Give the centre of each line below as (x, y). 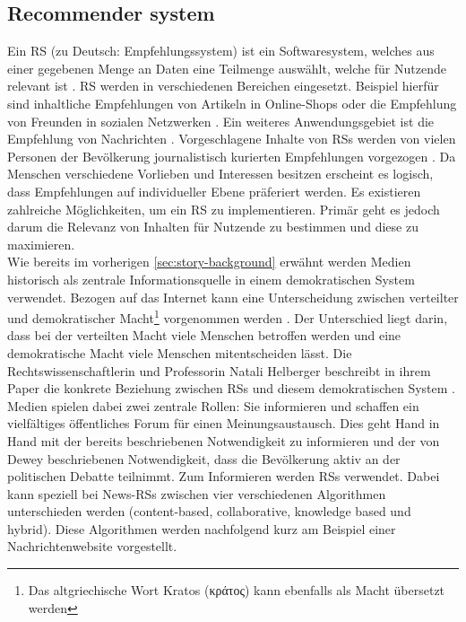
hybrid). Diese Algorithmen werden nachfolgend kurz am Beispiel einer (202, 528)
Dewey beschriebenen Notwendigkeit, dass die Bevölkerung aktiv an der (204, 458)
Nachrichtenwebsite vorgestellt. (92, 546)
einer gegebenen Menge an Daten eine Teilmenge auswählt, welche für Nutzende (227, 68)
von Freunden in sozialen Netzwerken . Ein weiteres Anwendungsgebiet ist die (221, 121)
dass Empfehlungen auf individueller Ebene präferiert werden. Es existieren (214, 191)
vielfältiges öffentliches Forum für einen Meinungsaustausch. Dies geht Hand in (224, 423)
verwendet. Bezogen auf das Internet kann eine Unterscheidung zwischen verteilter (233, 297)
